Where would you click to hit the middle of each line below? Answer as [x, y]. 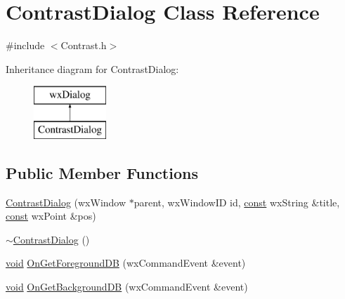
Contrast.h [84, 45]
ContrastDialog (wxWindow [66, 202]
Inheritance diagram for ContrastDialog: [92, 68]
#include [25, 45]
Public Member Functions [102, 172]
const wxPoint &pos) [51, 216]
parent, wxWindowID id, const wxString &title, [237, 202]
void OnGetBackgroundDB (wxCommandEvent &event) [127, 287]
